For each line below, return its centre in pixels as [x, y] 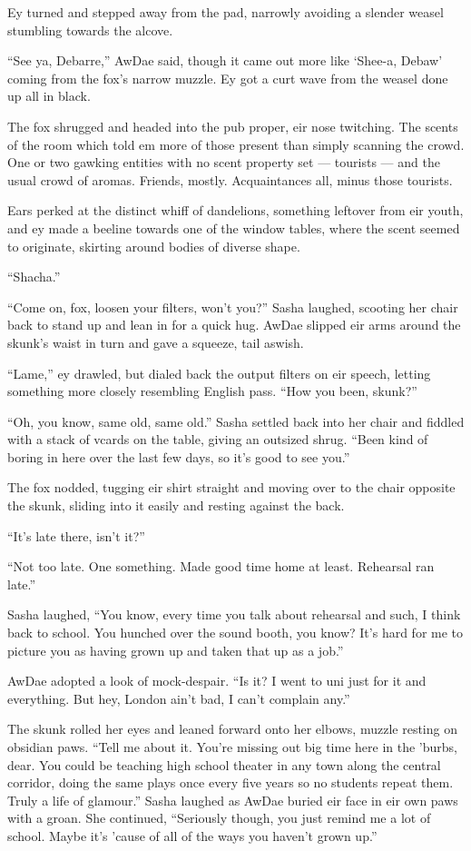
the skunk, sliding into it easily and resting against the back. [176, 505]
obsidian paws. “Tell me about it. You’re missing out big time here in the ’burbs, [232, 747]
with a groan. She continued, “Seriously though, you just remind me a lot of [219, 818]
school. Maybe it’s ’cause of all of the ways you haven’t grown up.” [192, 835]
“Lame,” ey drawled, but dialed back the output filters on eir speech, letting [219, 373]
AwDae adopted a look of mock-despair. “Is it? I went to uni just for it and [217, 681]
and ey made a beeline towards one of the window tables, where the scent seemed [234, 228]
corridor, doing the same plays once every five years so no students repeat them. [231, 782]
